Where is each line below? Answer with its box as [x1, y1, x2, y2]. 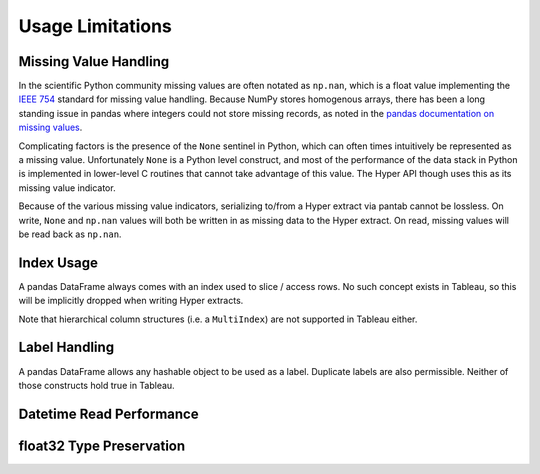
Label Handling [18, 339, 115, 356]
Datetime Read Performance [18, 405, 199, 422]
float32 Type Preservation [18, 437, 186, 454]
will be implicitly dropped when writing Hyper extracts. [18, 295, 244, 307]
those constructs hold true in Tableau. [18, 379, 175, 391]
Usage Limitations [18, 15, 172, 37]
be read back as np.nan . [18, 228, 122, 240]
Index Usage [18, 254, 99, 271]
